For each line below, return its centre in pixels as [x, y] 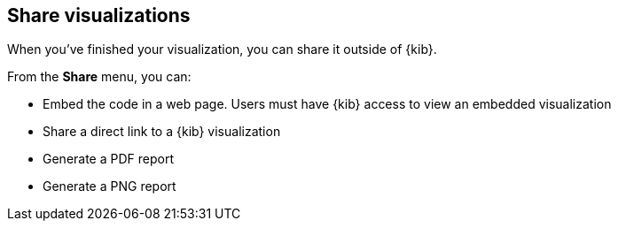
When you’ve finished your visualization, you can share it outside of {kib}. [222, 49]
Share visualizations [99, 15]
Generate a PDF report [108, 159]
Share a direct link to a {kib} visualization [162, 132]
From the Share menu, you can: [99, 77]
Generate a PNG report [110, 186]
